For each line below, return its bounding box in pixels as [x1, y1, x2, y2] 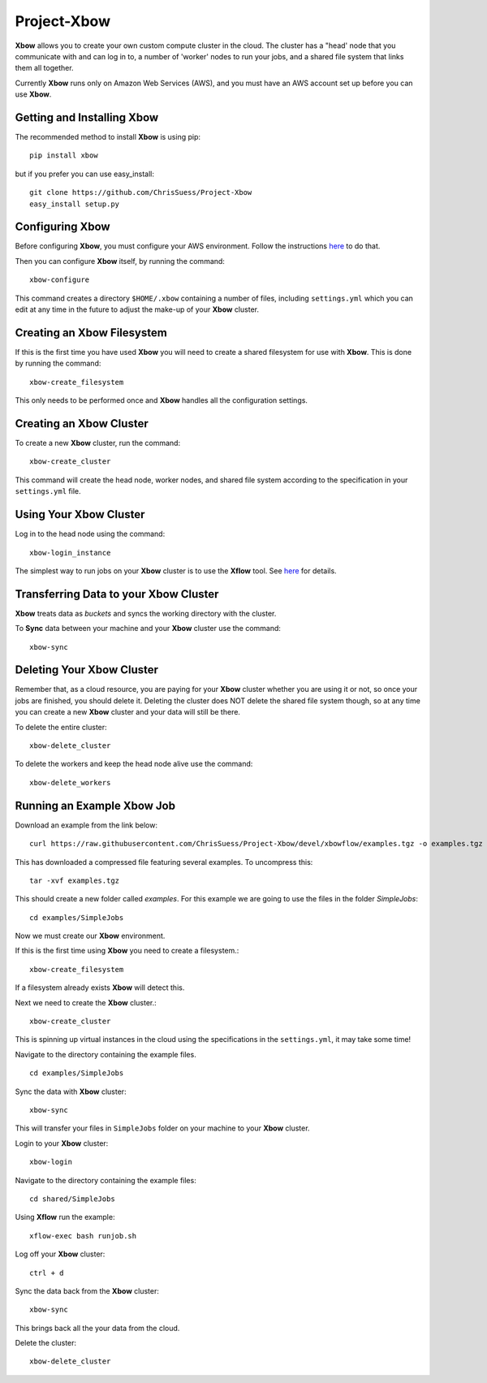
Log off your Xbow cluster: [15, 1249, 106, 1259]
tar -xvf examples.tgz [29, 875, 120, 885]
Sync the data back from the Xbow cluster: [15, 1286, 160, 1295]
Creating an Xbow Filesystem [15, 326, 168, 339]
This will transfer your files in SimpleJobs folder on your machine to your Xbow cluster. [15, 1123, 310, 1133]
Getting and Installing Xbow [15, 110, 159, 124]
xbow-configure [29, 275, 90, 284]
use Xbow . [15, 89, 52, 99]
